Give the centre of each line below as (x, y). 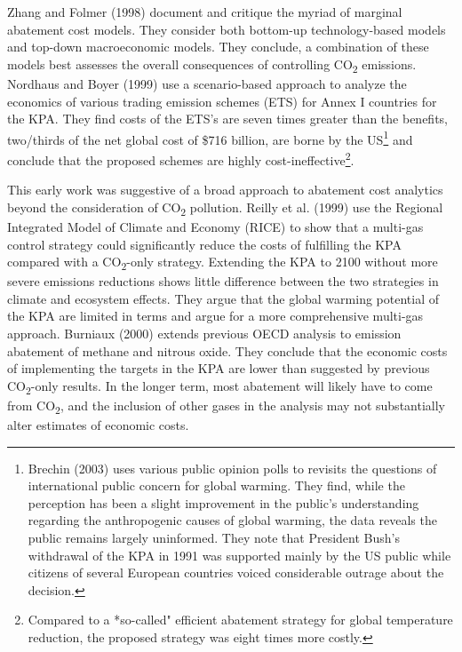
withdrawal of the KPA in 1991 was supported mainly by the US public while (239, 555)
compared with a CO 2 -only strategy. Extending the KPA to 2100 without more (223, 262)
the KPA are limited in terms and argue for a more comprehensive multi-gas (215, 316)
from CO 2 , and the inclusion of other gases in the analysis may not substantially (226, 406)
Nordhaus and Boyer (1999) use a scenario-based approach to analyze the (207, 83)
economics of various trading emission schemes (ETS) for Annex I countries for (222, 101)
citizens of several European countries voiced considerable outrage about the (236, 572)
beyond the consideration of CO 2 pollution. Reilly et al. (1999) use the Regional (225, 208)
